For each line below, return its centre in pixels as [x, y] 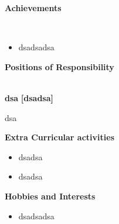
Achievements [33, 8]
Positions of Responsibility [59, 66]
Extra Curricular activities [59, 137]
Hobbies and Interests [50, 196]
